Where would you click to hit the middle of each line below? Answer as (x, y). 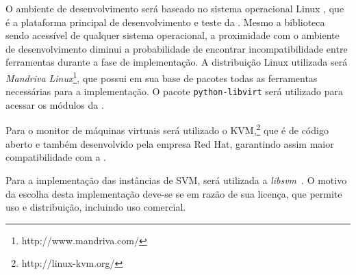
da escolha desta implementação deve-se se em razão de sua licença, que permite (174, 193)
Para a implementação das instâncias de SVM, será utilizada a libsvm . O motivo (176, 180)
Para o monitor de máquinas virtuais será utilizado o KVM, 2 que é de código (167, 129)
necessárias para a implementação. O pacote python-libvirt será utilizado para (175, 91)
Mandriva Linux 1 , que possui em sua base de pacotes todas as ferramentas (162, 77)
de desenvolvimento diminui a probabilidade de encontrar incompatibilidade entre (177, 48)
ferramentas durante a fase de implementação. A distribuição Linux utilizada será (177, 62)
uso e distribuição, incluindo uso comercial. (96, 207)
